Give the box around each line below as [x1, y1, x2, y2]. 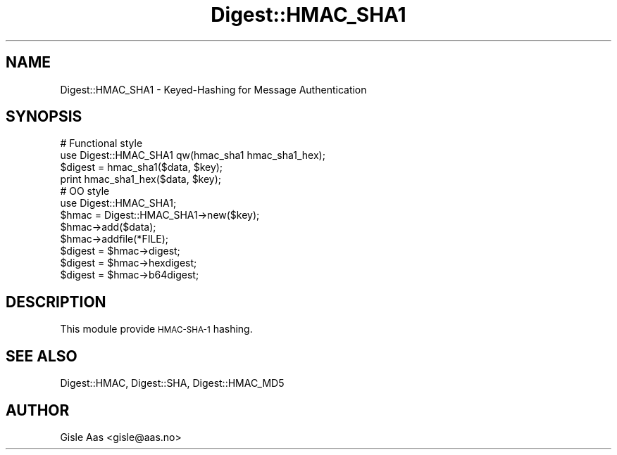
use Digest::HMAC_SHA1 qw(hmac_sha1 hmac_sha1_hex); [60, 149, 325, 162]
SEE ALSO [6, 347, 77, 365]
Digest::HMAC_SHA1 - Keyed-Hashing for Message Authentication [60, 83, 367, 96]
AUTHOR [6, 401, 70, 419]
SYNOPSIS [6, 108, 82, 126]
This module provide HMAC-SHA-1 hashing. [60, 323, 253, 335]
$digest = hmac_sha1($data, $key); [60, 161, 223, 174]
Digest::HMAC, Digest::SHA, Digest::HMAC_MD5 [60, 377, 285, 390]
